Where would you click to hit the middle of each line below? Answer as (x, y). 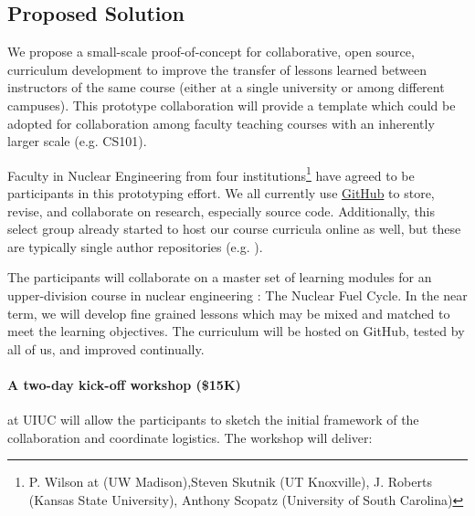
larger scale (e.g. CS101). (77, 141)
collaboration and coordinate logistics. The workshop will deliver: (190, 437)
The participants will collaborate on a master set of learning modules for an (220, 277)
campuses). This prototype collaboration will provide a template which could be (232, 105)
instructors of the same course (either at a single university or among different (226, 87)
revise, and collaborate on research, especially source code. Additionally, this (222, 211)
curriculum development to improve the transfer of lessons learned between (217, 69)
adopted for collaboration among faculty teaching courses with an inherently (221, 123)
